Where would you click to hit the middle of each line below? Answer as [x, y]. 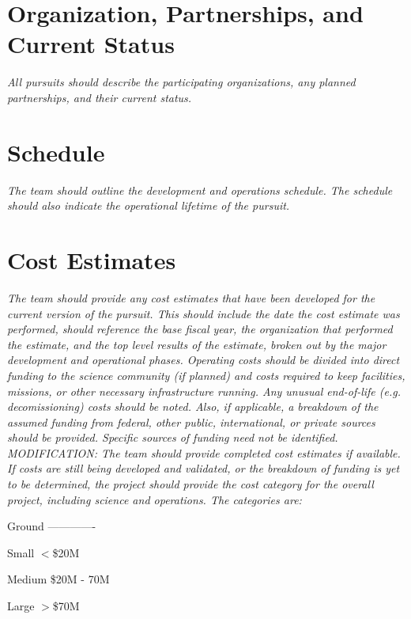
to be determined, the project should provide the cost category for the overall [190, 484]
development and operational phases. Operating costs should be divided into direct [204, 360]
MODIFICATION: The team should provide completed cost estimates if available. [204, 452]
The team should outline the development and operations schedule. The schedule [200, 190]
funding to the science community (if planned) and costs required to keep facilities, [206, 375]
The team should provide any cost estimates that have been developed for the [191, 297]
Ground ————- [52, 526]
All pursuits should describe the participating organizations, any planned [181, 82]
